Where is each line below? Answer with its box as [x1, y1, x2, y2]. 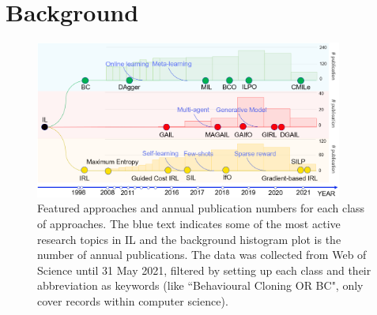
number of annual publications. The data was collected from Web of [37, 246, 367, 263]
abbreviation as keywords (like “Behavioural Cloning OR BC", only [37, 277, 364, 294]
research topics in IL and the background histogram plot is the [37, 231, 341, 247]
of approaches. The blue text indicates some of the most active [37, 215, 341, 231]
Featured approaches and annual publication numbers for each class [37, 200, 365, 216]
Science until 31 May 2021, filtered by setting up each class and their [37, 261, 371, 278]
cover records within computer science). [37, 292, 228, 309]
